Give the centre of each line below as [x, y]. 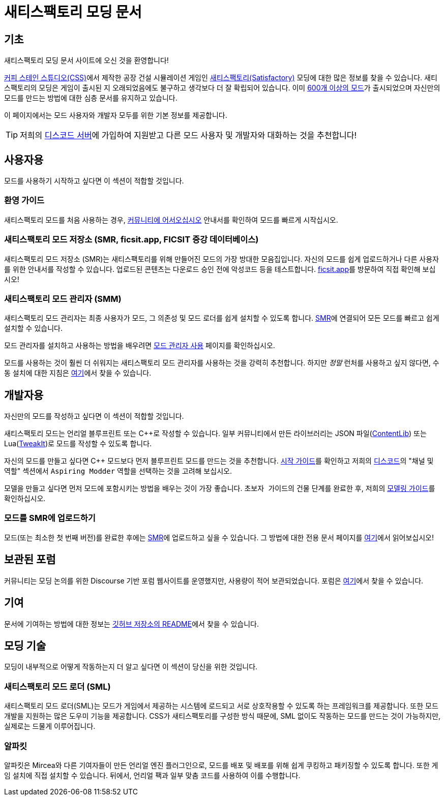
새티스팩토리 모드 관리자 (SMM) [63, 299]
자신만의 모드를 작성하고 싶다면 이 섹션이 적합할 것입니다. [94, 416]
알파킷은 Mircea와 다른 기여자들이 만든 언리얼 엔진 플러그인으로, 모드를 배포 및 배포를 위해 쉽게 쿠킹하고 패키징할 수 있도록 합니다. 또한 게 [221, 765]
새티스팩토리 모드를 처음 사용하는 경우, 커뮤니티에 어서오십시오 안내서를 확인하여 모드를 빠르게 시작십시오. [171, 220]
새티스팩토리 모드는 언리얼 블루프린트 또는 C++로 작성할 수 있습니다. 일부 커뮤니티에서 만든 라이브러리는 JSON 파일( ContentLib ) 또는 [215, 434]
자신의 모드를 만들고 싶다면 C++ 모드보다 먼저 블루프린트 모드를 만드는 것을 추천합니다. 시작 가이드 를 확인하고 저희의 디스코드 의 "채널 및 [219, 461]
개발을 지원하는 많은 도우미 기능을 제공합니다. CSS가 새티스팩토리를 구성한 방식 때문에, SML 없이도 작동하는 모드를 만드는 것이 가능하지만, [223, 716]
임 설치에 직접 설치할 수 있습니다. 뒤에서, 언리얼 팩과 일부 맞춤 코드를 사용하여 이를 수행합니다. [152, 775]
